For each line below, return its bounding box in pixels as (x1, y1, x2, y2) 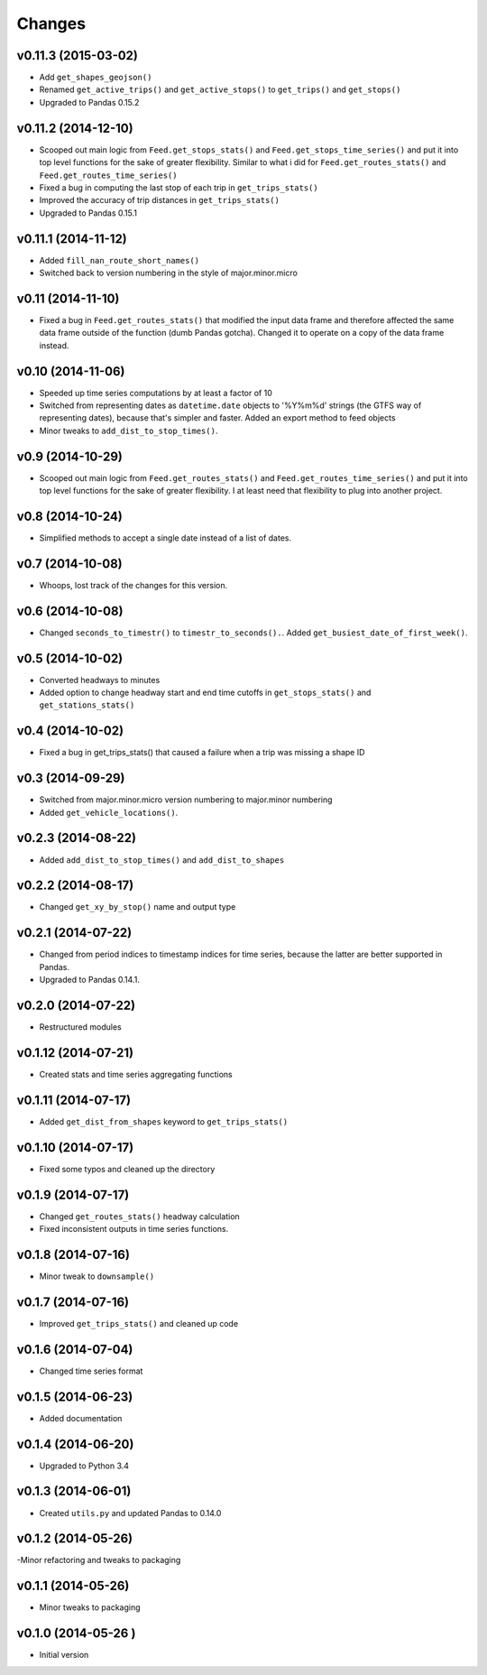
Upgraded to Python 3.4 (39, 1460, 130, 1471)
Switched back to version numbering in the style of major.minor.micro (39, 267, 298, 278)
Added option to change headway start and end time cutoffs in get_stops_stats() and (39, 687, 372, 699)
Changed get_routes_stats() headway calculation (39, 1210, 241, 1222)
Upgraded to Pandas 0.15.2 (39, 97, 140, 107)
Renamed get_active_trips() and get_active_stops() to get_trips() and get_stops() (39, 84, 401, 95)
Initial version (39, 1650, 89, 1661)
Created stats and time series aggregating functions (39, 1069, 234, 1079)
